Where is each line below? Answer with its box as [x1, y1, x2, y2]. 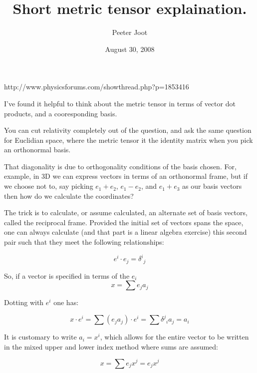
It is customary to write [4, 332, 77, 342]
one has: [53, 297, 79, 308]
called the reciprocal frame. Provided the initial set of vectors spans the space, [4, 217, 244, 227]
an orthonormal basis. [4, 144, 71, 155]
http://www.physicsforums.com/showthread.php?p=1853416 [4, 81, 189, 92]
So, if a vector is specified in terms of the [4, 270, 130, 281]
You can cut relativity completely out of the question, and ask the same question [4, 125, 252, 135]
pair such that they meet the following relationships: [4, 237, 164, 247]
